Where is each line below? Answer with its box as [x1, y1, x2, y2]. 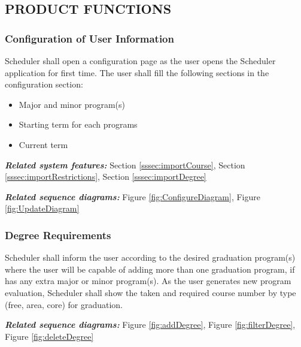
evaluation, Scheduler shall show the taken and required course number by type [5, 286, 296, 298]
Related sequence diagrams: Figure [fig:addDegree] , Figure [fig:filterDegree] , [5, 318, 296, 331]
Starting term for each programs [19, 118, 138, 131]
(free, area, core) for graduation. [5, 298, 123, 310]
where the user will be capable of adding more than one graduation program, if [5, 262, 295, 275]
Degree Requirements [5, 227, 111, 242]
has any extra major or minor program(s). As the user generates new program [5, 274, 291, 287]
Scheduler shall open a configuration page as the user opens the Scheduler [5, 55, 276, 67]
